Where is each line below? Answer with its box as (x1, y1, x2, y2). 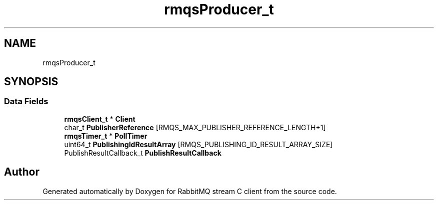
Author (4, 166, 39, 179)
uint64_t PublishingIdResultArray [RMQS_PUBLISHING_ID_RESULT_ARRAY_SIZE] (64, 140, 333, 149)
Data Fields (4, 96, 48, 107)
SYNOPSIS (4, 75, 58, 88)
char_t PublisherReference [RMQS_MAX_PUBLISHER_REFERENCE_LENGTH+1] (64, 123, 326, 132)
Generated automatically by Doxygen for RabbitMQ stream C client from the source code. (42, 187, 337, 196)
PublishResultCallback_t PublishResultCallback (64, 148, 221, 157)
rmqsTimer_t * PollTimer (64, 131, 147, 140)
